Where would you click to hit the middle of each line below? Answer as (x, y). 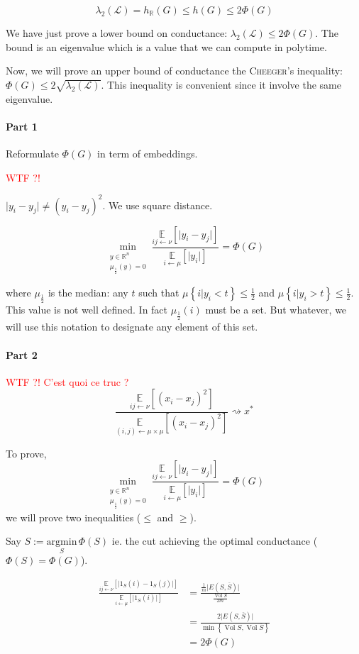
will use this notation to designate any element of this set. (132, 327)
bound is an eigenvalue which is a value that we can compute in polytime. (166, 46)
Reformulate (32, 153)
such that (159, 293)
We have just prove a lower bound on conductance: (117, 33)
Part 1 (22, 126)
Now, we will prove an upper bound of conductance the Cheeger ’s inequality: (174, 71)
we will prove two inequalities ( (73, 517)
